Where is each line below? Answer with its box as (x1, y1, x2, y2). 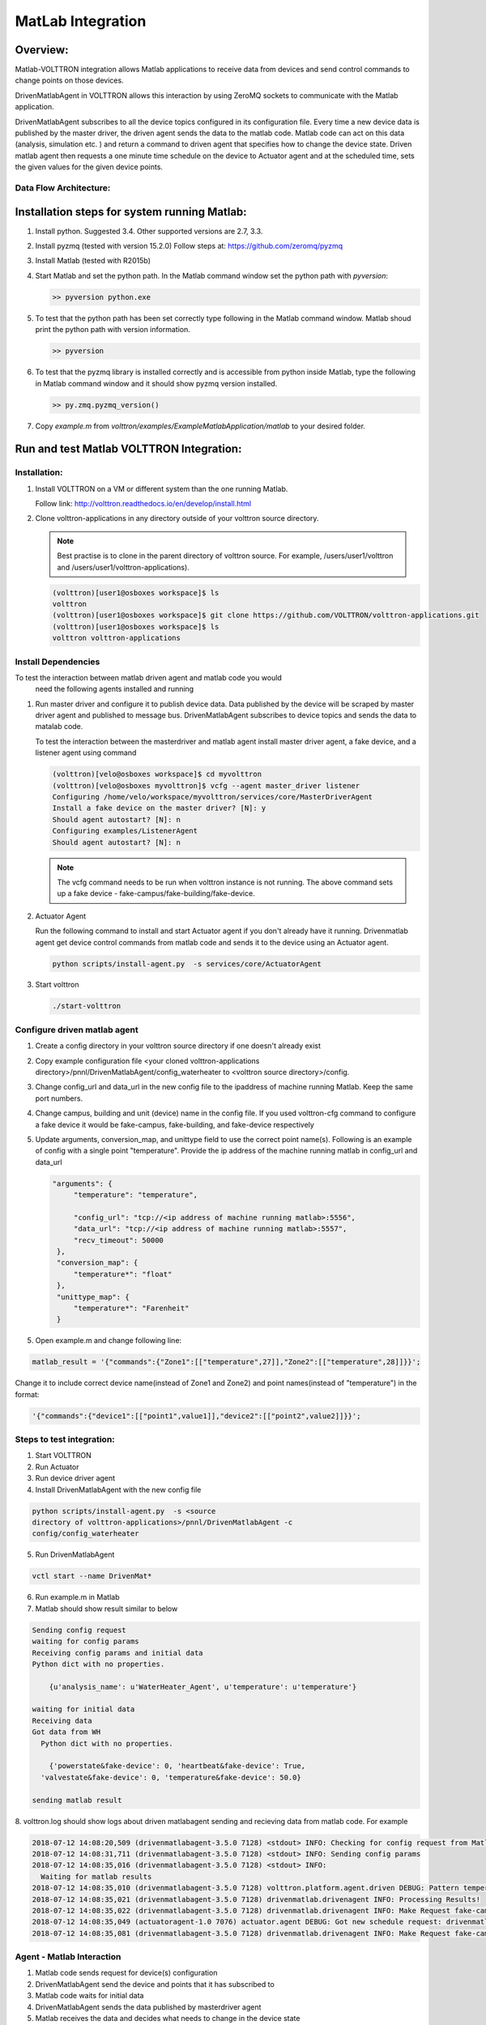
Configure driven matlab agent (15, 1024, 139, 1035)
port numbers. (35, 1093, 83, 1103)
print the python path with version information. (35, 325, 190, 335)
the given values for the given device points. (15, 162, 164, 172)
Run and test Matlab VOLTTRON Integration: (15, 442, 242, 456)
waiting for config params (32, 1637, 139, 1646)
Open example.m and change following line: (35, 1336, 182, 1345)
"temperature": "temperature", (73, 1191, 198, 1200)
